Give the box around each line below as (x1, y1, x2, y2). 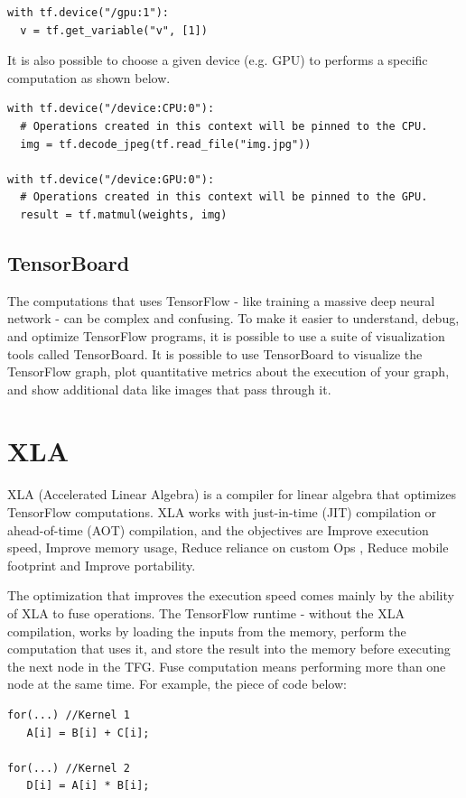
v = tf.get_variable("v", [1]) (20, 23, 208, 37)
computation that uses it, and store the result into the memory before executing (7, 639, 451, 658)
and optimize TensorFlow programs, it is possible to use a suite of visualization (7, 326, 445, 345)
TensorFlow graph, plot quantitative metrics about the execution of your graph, (7, 362, 450, 381)
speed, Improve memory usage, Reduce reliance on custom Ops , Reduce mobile (7, 538, 449, 557)
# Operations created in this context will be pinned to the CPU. (20, 119, 428, 133)
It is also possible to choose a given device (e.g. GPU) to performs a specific (7, 51, 428, 70)
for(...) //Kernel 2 (7, 761, 131, 775)
